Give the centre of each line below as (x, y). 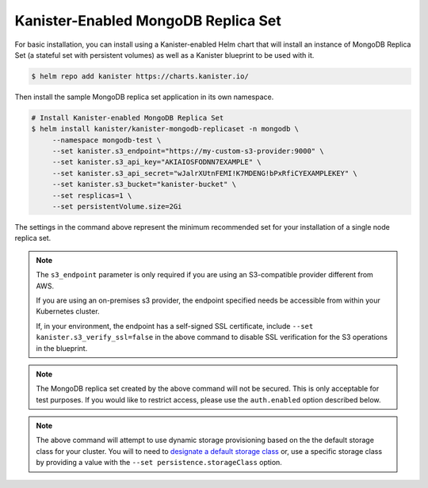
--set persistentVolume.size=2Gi (117, 207)
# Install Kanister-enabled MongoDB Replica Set (128, 118)
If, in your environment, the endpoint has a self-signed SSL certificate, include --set (175, 326)
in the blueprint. (62, 348)
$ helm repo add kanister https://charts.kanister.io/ (140, 76)
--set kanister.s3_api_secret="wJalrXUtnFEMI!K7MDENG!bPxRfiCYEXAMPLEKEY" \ (205, 173)
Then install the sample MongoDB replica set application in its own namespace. (144, 97)
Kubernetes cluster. (68, 311)
